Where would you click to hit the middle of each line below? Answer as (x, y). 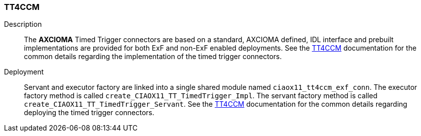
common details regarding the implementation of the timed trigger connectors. (153, 57)
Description (23, 24)
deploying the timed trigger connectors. (89, 113)
